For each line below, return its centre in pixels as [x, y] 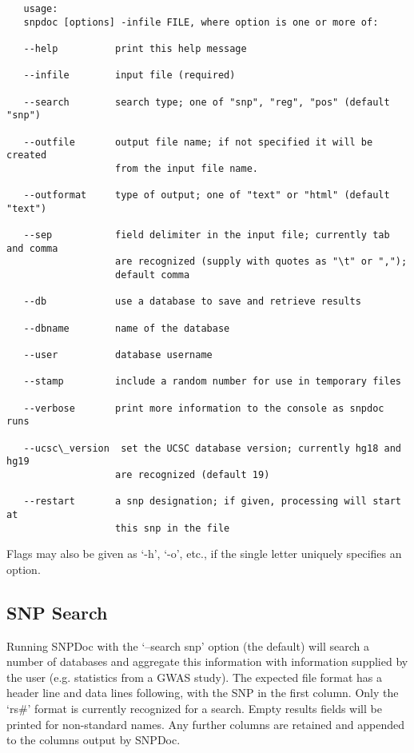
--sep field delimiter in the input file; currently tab [207, 235]
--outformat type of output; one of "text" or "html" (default [207, 195]
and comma [32, 248]
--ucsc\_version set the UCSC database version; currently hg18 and [212, 448]
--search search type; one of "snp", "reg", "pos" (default [207, 102]
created [27, 155]
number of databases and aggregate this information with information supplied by [207, 661]
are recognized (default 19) [193, 474]
